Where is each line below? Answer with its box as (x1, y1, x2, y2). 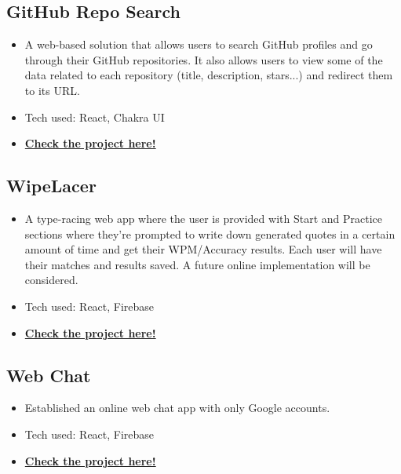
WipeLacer (6, 173, 97, 198)
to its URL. (24, 82, 80, 98)
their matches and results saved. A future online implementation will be (24, 256, 370, 272)
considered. (24, 272, 78, 288)
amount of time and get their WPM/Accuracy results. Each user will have (24, 241, 382, 257)
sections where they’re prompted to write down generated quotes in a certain (24, 225, 396, 242)
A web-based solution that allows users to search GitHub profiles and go (24, 36, 373, 53)
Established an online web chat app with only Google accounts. (24, 399, 330, 416)
